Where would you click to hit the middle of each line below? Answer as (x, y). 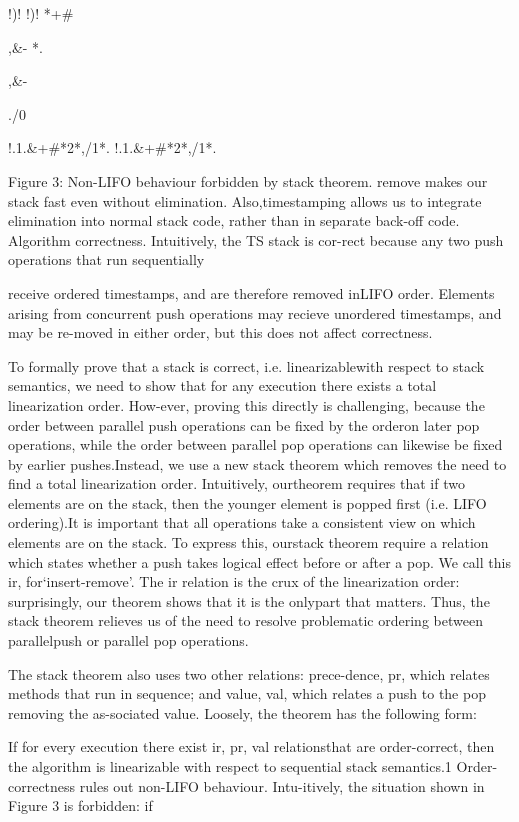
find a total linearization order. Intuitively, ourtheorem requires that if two (236, 483)
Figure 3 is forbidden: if (80, 805)
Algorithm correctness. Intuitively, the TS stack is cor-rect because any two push (256, 239)
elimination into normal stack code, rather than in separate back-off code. (234, 220)
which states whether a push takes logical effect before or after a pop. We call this (259, 561)
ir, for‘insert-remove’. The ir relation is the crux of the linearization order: (234, 581)
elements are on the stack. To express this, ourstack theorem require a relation (248, 542)
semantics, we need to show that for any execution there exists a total (222, 385)
